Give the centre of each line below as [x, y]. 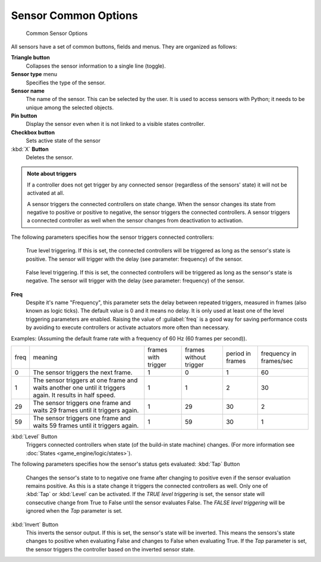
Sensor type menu [34, 74]
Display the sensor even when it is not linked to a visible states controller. [115, 124]
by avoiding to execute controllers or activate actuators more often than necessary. [128, 327]
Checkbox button [33, 132]
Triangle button [31, 58]
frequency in [278, 353]
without [195, 358]
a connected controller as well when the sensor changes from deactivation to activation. [135, 220]
